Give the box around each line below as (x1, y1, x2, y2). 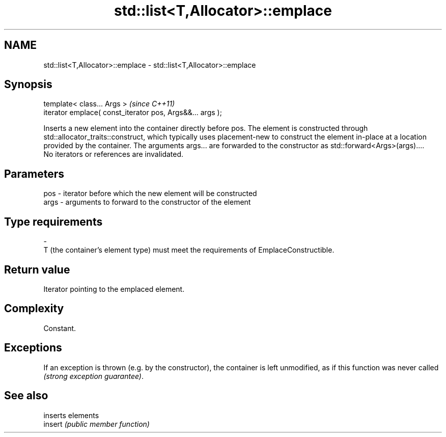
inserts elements (43, 411, 99, 420)
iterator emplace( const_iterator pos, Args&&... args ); (43, 108, 222, 117)
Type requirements (4, 215, 103, 228)
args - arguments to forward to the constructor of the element (43, 198, 251, 207)
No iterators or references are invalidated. (43, 150, 184, 159)
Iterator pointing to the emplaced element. (43, 284, 185, 293)
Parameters (4, 167, 64, 180)
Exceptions (4, 341, 62, 354)
